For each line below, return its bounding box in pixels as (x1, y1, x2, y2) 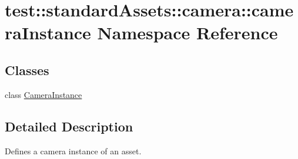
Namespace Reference (97, 21, 278, 45)
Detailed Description (5, 117, 133, 135)
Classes (5, 60, 49, 79)
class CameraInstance (5, 88, 82, 100)
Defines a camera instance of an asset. (5, 144, 142, 157)
